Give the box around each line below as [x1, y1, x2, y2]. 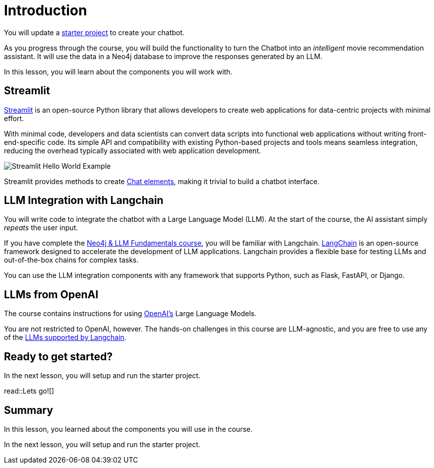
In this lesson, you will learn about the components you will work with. [4, 67, 233, 76]
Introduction [4, 2, 87, 19]
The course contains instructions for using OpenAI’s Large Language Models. [4, 309, 256, 318]
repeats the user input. [4, 223, 78, 232]
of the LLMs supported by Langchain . [4, 333, 126, 342]
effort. [4, 114, 24, 123]
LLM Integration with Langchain [4, 194, 164, 207]
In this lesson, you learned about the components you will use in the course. [4, 424, 253, 433]
